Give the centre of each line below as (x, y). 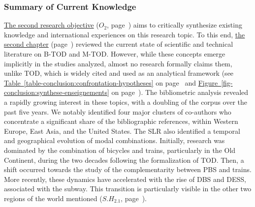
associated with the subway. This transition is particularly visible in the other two (128, 189)
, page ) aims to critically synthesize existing (175, 25)
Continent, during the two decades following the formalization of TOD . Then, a (124, 160)
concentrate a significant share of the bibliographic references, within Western (121, 121)
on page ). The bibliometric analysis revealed (180, 92)
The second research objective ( (51, 25)
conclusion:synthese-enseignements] (57, 92)
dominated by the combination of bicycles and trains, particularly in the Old (120, 150)
